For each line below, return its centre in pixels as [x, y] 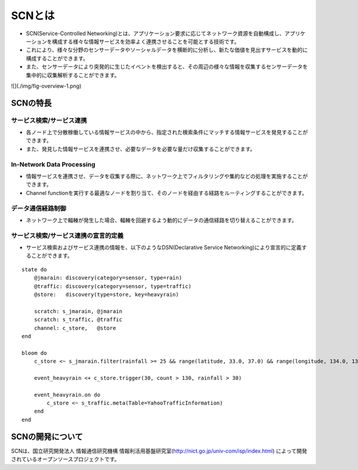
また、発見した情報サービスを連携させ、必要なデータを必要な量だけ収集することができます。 [141, 149]
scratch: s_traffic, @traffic [78, 320]
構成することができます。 [57, 58]
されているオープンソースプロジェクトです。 [65, 459]
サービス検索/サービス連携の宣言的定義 [67, 236]
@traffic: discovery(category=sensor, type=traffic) [113, 286]
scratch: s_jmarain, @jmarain [78, 311]
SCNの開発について [47, 436]
